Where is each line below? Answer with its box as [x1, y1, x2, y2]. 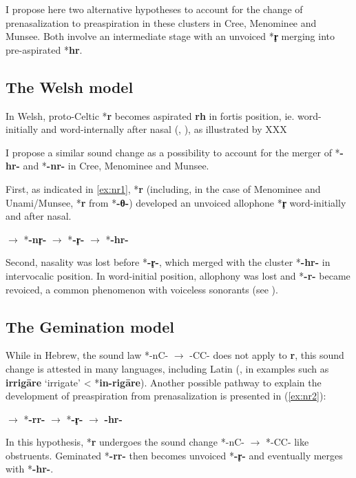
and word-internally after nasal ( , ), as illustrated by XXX [41, 122, 287, 136]
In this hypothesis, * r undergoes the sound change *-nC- [6, 435, 244, 449]
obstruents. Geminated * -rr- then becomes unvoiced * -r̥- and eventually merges [6, 448, 343, 462]
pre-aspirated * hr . [6, 42, 83, 56]
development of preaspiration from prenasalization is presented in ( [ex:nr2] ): [6, 388, 326, 403]
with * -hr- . [6, 461, 54, 476]
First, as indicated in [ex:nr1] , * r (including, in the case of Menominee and [6, 181, 321, 196]
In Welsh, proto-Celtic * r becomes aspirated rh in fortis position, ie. [6, 108, 295, 123]
